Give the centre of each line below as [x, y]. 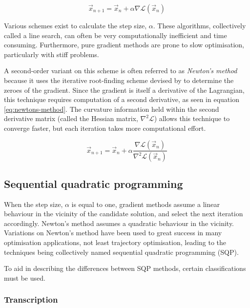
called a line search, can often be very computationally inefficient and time [115, 35]
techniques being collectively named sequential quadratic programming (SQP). [121, 252]
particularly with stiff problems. [52, 54]
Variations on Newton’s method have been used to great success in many [113, 233]
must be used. [25, 277]
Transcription [31, 299]
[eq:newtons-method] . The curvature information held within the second [112, 109]
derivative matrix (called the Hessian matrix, [71, 118]
